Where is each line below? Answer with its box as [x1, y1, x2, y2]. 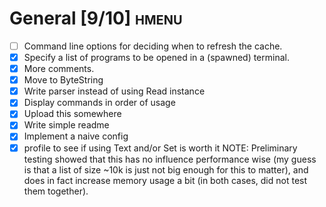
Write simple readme [23, 119, 110, 131]
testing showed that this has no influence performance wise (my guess [23, 153, 317, 165]
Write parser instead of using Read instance [23, 85, 206, 97]
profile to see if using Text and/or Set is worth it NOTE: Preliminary [23, 142, 298, 154]
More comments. [23, 63, 95, 75]
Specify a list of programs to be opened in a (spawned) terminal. [23, 52, 290, 63]
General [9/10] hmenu [9, 7, 183, 30]
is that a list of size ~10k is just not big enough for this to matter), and [23, 163, 309, 176]
